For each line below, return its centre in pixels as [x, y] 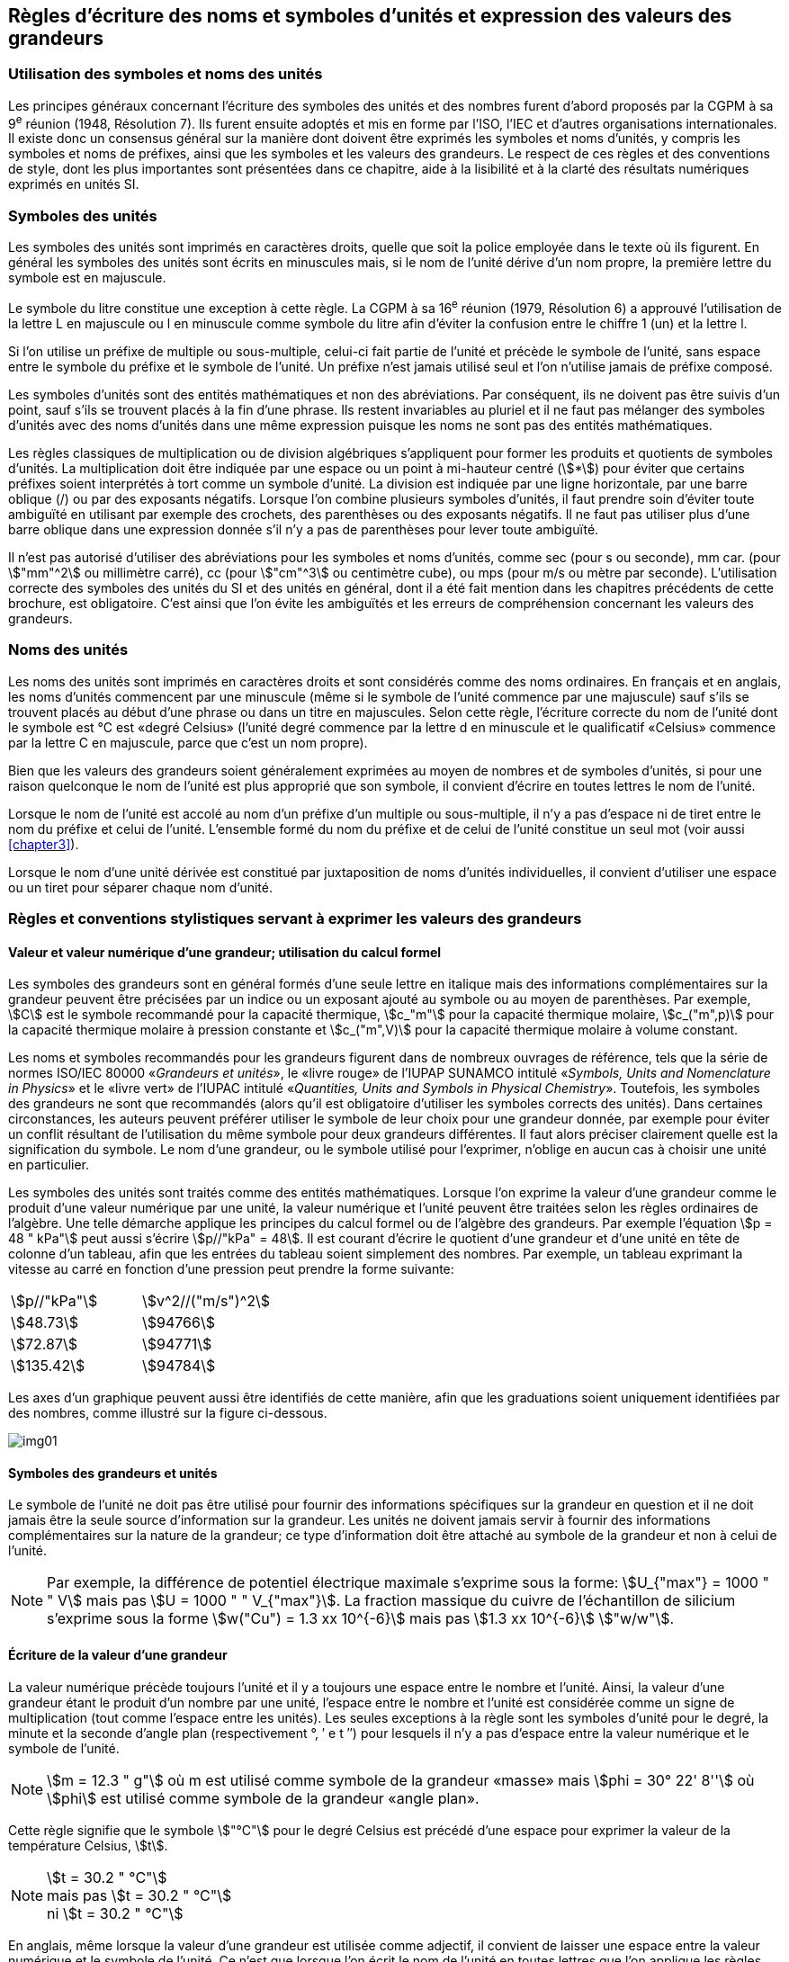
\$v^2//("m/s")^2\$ [206, 1301]
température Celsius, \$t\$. [88, 1845]
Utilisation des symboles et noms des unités [166, 74]
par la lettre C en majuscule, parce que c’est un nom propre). [188, 742]
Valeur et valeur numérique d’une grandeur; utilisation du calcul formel [225, 952]
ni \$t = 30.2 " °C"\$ [115, 1913]
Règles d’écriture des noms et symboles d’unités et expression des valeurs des [370, 16]
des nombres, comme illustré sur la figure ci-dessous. [168, 1413]
